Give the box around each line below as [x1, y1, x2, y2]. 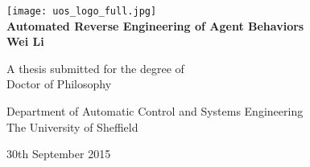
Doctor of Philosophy [6, 75, 112, 92]
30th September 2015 [6, 145, 111, 162]
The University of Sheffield [6, 118, 138, 135]
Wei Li [6, 33, 44, 50]
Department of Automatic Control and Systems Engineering [6, 103, 304, 120]
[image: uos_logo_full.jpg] [6, 6, 157, 17]
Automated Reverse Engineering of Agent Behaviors [6, 17, 304, 34]
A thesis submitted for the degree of [6, 59, 184, 76]
